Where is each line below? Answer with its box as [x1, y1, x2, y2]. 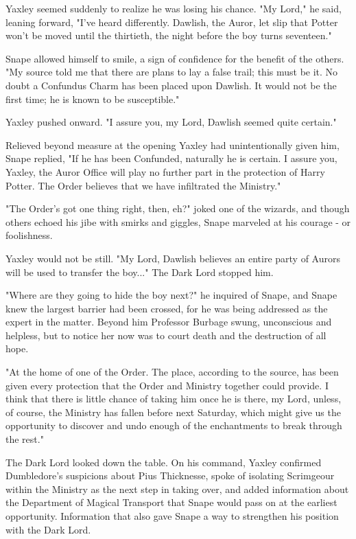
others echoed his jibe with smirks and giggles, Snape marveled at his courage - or [5, 214, 351, 229]
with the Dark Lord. [5, 522, 91, 536]
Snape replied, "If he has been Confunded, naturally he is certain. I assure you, [5, 151, 337, 165]
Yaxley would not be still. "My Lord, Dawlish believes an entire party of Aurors [5, 251, 340, 265]
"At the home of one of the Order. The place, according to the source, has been [5, 365, 339, 379]
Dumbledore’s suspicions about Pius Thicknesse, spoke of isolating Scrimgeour [5, 468, 335, 483]
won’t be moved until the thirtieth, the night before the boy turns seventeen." [5, 28, 332, 43]
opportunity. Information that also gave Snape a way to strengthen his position [5, 509, 339, 523]
